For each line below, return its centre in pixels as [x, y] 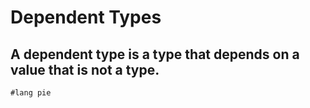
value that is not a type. [85, 69]
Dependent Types [86, 17]
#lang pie [31, 93]
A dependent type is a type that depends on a [155, 54]
